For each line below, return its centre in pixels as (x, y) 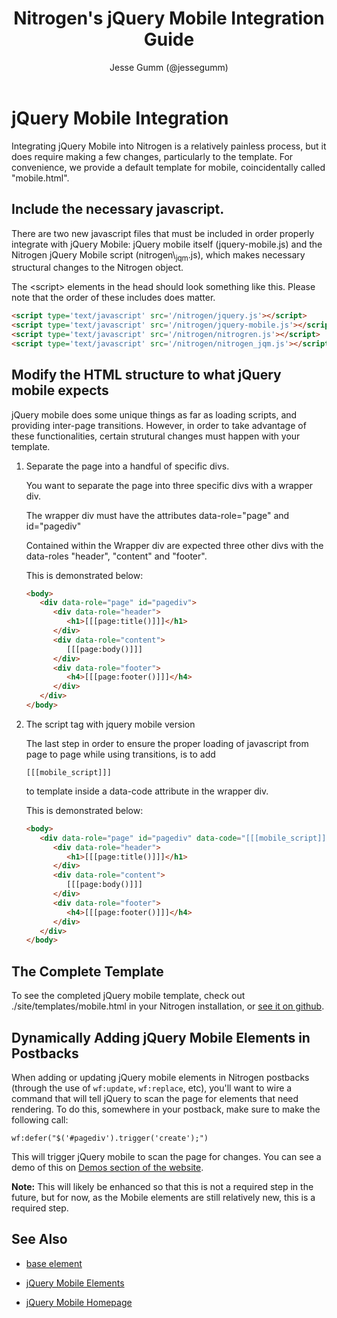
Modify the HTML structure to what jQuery (146, 375)
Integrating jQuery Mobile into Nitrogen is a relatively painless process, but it (169, 146)
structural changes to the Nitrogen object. (97, 268)
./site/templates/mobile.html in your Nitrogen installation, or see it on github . (168, 1006)
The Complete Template (87, 971)
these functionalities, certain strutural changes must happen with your (156, 436)
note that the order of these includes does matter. (113, 298)
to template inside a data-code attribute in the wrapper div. (147, 791)
